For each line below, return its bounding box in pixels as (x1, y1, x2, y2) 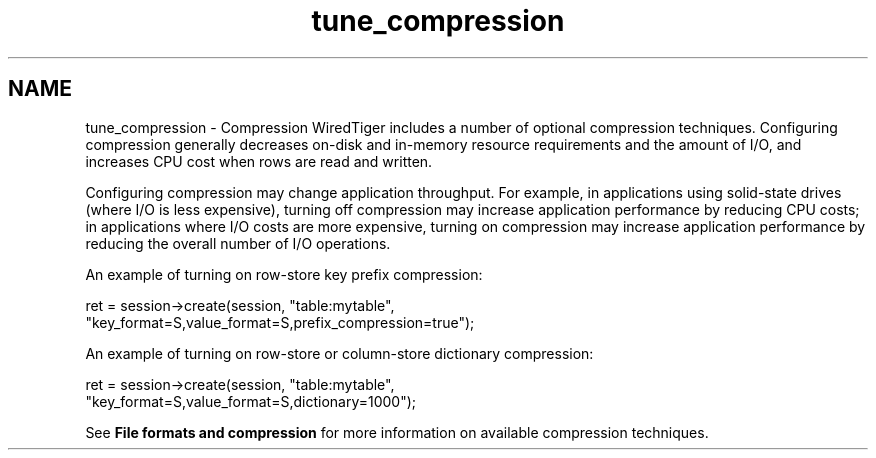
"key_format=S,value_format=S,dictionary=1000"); (85, 392, 417, 410)
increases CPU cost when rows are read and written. (85, 152, 433, 170)
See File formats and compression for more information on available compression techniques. (85, 423, 709, 441)
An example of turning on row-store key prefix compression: (85, 265, 483, 283)
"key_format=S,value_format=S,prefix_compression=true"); (85, 313, 475, 331)
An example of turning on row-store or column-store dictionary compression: (85, 344, 594, 362)
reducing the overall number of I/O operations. (85, 234, 391, 252)
